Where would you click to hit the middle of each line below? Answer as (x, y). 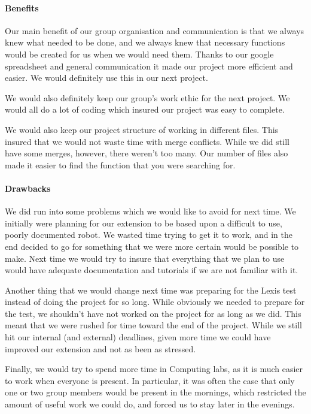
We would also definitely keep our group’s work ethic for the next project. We (147, 97)
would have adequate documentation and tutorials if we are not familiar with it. (152, 270)
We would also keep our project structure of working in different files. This (142, 129)
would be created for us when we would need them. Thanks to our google (139, 54)
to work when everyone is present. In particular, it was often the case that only (150, 380)
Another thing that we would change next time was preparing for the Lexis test (151, 290)
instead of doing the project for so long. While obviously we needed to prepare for (155, 302)
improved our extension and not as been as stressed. (100, 348)
